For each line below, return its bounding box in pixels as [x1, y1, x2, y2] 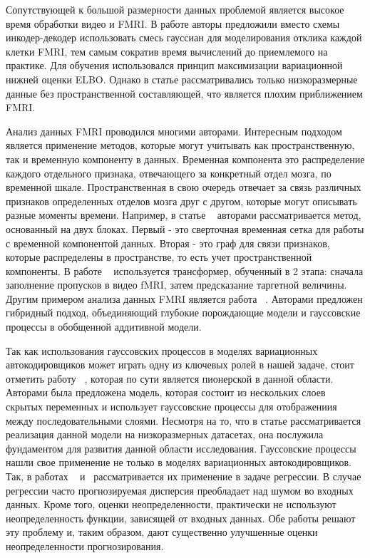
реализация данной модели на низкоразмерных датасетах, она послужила [6, 427, 324, 442]
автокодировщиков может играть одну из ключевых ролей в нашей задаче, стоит [6, 357, 354, 372]
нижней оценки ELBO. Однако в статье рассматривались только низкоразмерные [6, 71, 358, 86]
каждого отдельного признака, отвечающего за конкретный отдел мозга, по [6, 165, 332, 180]
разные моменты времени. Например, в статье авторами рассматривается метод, [6, 207, 361, 222]
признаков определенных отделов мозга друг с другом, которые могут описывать [6, 193, 357, 208]
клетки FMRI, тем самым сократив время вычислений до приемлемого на [6, 43, 328, 58]
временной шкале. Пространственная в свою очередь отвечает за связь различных [6, 180, 361, 195]
